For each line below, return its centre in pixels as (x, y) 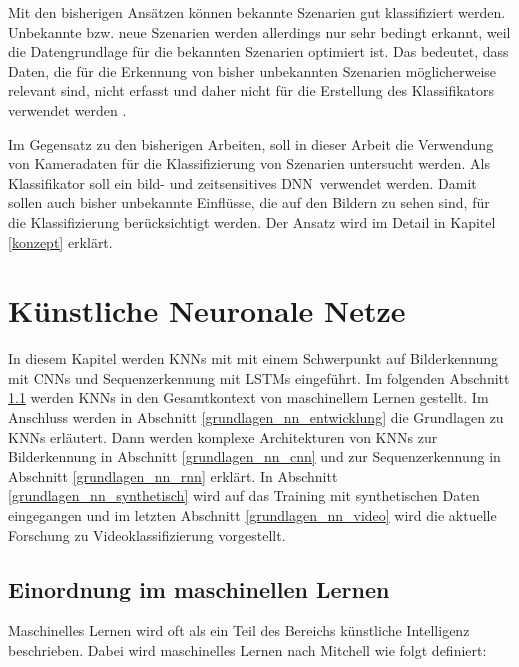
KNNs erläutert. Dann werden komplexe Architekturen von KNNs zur (223, 436)
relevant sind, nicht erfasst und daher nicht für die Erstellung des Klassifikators (251, 90)
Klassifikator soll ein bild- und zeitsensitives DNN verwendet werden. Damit (242, 182)
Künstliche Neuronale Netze (207, 310)
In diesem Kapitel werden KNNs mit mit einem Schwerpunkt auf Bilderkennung (253, 358)
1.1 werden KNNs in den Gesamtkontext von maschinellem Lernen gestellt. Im (248, 397)
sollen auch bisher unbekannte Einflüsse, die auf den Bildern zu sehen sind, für (249, 202)
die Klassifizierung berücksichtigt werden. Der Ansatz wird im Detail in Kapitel (252, 221)
